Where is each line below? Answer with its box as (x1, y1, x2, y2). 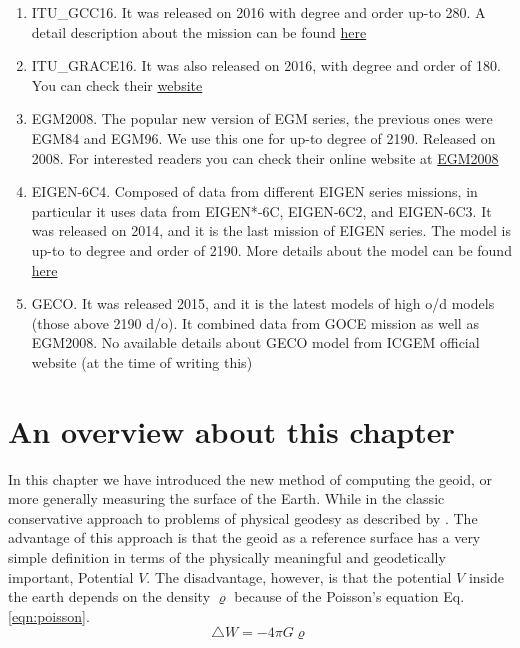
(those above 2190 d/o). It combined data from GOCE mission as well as (31, 312, 479, 333)
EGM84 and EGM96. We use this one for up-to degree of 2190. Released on (31, 127, 496, 148)
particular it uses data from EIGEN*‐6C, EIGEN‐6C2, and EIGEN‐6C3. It (31, 200, 492, 221)
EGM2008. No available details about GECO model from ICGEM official (31, 332, 480, 353)
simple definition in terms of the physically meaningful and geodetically (8, 547, 446, 567)
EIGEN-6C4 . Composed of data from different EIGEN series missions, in (31, 181, 478, 202)
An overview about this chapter (8, 410, 455, 451)
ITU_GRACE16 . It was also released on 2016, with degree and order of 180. (31, 55, 501, 76)
